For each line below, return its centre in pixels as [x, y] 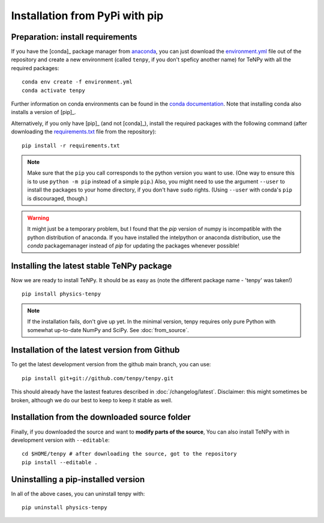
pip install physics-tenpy [61, 294]
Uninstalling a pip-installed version [78, 479]
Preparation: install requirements [74, 37]
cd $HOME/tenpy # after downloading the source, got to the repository [129, 454]
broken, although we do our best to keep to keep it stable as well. [92, 400]
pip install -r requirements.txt [71, 145]
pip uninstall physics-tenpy [64, 508]
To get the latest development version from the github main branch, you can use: [111, 364]
